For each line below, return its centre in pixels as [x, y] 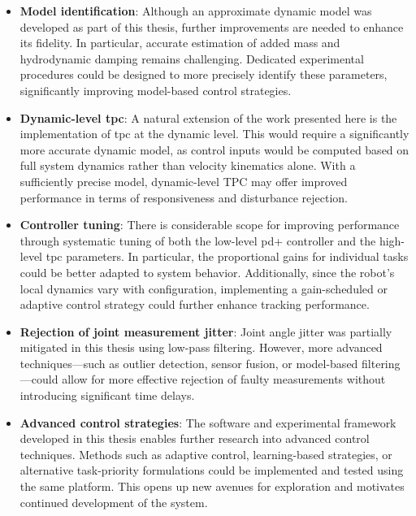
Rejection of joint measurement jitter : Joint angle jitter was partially [206, 331]
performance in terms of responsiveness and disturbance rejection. [184, 197]
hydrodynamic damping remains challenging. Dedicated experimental [192, 58]
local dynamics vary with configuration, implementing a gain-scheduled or [204, 288]
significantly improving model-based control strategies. [156, 90]
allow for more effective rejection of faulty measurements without [224, 379]
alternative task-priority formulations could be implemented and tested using [212, 470]
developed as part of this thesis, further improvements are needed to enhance [212, 26]
